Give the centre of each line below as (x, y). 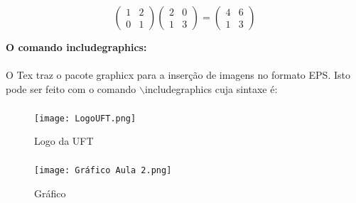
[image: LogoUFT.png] (85, 118)
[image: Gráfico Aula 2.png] (103, 171)
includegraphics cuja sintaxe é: (211, 88)
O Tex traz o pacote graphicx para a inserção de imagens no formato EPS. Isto (178, 75)
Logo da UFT (64, 141)
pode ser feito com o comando (71, 88)
